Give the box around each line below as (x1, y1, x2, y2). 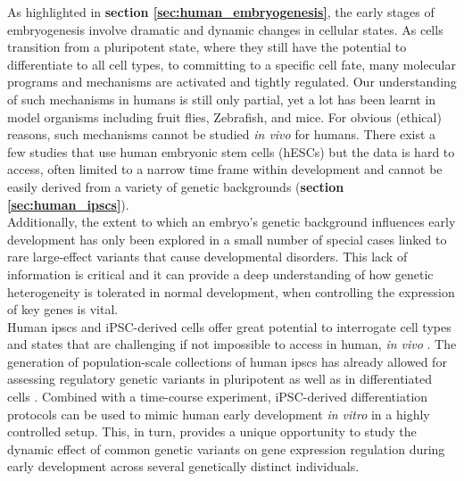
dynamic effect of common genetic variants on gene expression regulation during (7, 439, 445, 458)
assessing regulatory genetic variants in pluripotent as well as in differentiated (7, 369, 432, 388)
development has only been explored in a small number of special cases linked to (7, 229, 447, 248)
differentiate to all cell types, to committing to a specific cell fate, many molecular (7, 54, 457, 73)
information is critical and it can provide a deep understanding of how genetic (7, 264, 434, 283)
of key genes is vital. (7, 300, 119, 319)
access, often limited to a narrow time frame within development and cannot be (7, 160, 443, 178)
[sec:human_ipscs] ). (7, 195, 129, 213)
